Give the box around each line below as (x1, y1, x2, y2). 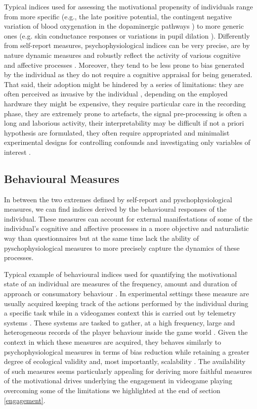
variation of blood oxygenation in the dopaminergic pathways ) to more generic (4, 21, 244, 31)
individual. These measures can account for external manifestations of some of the (4, 213, 253, 224)
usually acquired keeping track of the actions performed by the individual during (4, 298, 249, 308)
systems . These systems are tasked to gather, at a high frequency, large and (4, 317, 235, 327)
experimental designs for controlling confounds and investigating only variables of (4, 137, 251, 147)
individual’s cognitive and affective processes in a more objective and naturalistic (4, 223, 249, 233)
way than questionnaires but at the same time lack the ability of (4, 233, 199, 243)
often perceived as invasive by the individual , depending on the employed (4, 89, 228, 99)
